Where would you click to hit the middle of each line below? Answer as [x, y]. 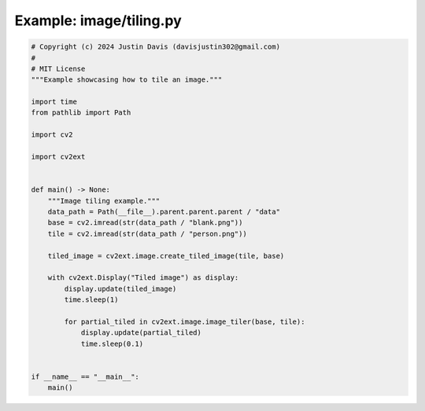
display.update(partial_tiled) [141, 333]
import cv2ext [58, 157]
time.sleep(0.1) [112, 343]
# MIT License [58, 68]
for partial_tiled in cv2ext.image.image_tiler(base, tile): [185, 321]
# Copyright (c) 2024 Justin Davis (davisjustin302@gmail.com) [156, 47]
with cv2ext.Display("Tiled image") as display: [143, 278]
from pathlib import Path [81, 113]
